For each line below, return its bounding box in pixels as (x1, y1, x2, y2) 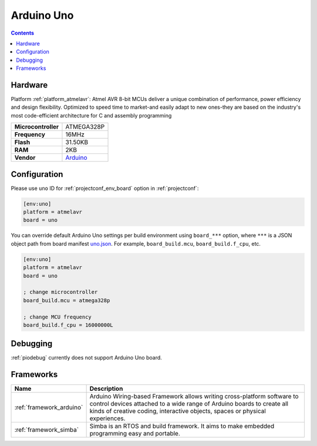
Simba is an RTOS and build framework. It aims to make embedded (89, 422, 275, 430)
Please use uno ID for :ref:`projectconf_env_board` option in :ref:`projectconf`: (11, 185, 199, 192)
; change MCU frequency (23, 313, 92, 320)
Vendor (14, 153, 36, 162)
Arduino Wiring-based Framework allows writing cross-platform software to (89, 393, 299, 401)
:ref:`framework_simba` (14, 426, 79, 434)
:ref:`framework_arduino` (14, 403, 83, 411)
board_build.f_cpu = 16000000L (23, 321, 114, 328)
